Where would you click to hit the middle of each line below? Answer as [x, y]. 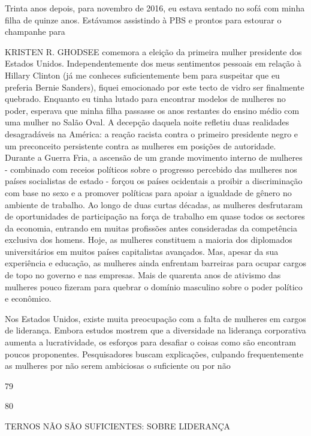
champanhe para [35, 31]
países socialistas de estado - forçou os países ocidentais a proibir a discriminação [154, 181]
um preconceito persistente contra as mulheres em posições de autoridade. [141, 145]
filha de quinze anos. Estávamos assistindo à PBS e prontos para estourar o [143, 19]
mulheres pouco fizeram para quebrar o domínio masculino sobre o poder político [154, 286]
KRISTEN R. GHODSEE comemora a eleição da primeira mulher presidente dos [153, 51]
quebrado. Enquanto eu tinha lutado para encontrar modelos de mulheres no [145, 99]
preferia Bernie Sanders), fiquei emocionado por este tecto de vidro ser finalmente [155, 87]
